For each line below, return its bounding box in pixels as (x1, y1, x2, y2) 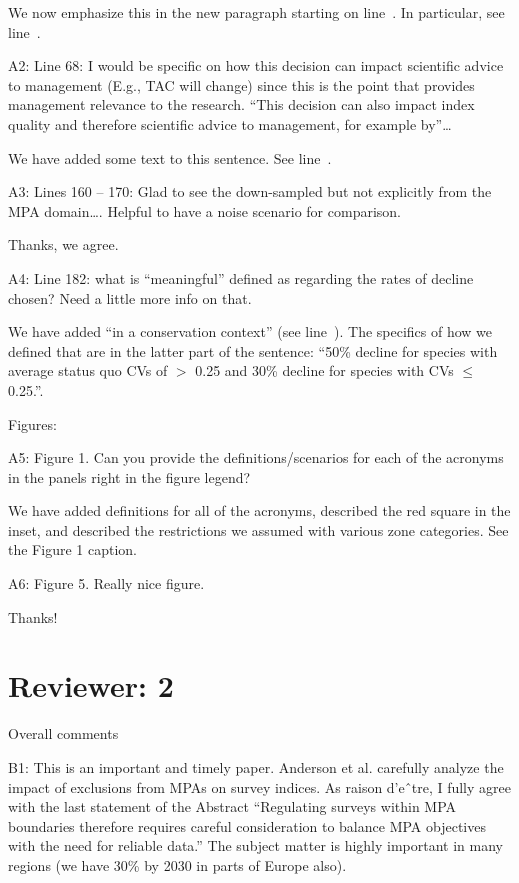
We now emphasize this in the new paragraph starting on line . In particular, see (8, 2, 505, 22)
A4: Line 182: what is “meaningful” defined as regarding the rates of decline (8, 267, 474, 288)
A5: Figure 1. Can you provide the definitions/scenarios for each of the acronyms (8, 447, 504, 468)
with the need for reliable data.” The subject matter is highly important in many (8, 835, 503, 856)
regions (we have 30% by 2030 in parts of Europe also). (8, 854, 347, 875)
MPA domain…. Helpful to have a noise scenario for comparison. (8, 200, 401, 221)
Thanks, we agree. (8, 234, 119, 255)
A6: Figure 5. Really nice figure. (8, 573, 205, 594)
